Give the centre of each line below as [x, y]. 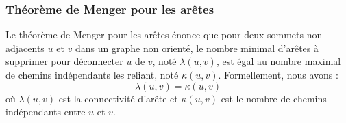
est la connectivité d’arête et [118, 98]
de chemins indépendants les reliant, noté [92, 74]
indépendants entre [46, 112]
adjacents [25, 47]
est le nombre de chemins [274, 98]
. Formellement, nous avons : [278, 74]
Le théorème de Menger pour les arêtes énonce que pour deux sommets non [164, 35]
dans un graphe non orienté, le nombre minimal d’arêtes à [197, 47]
